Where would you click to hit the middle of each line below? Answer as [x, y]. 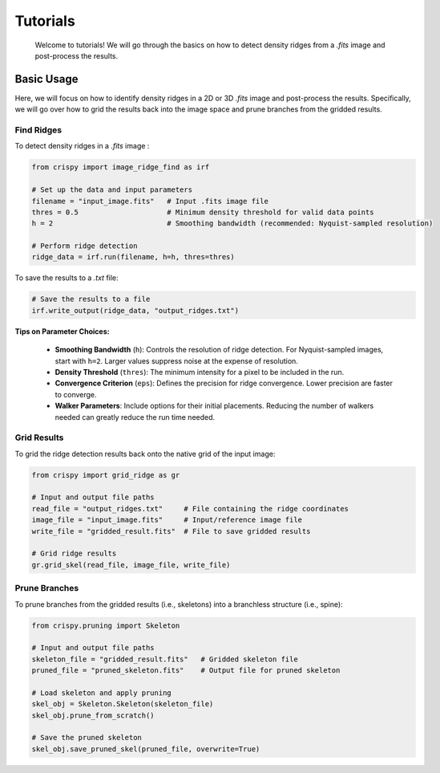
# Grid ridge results [74, 553]
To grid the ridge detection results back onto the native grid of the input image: [145, 454]
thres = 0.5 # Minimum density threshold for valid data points [203, 212]
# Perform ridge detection [85, 246]
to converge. [76, 394]
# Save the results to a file [91, 299]
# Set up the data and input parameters [112, 190]
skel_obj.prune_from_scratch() [93, 715]
